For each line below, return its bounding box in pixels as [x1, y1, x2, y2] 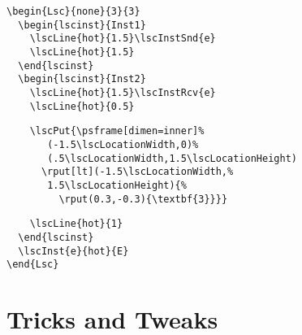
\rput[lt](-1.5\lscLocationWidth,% [41, 166, 234, 178]
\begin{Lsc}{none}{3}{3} [6, 6, 140, 17]
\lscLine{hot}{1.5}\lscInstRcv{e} [29, 86, 216, 98]
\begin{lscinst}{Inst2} [18, 73, 146, 85]
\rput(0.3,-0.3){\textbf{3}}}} [58, 193, 228, 205]
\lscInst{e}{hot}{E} [18, 245, 129, 257]
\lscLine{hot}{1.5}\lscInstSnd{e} [29, 33, 216, 45]
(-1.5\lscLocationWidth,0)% [47, 138, 199, 150]
